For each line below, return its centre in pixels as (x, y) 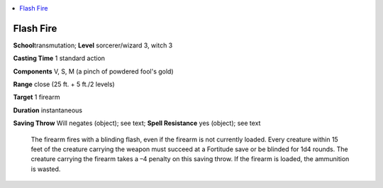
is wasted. (46, 169)
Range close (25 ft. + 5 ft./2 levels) (64, 84)
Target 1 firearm (37, 97)
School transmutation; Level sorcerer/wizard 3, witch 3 (93, 45)
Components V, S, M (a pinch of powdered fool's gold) (93, 71)
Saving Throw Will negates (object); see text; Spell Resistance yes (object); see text (137, 123)
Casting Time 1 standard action (59, 58)
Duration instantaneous (48, 110)
